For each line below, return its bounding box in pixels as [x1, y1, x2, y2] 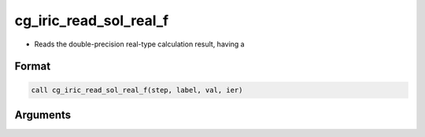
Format [14, 60, 51, 73]
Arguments [14, 108, 72, 121]
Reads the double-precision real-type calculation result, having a [34, 39, 245, 49]
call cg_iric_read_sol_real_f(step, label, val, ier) [31, 85, 243, 94]
